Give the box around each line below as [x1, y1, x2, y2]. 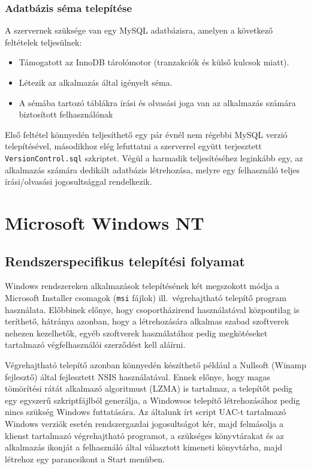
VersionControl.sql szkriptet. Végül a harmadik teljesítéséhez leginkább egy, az [5, 151, 303, 164]
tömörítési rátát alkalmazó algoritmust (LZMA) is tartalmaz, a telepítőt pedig [5, 382, 293, 395]
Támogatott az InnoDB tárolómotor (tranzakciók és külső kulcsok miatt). [19, 56, 289, 68]
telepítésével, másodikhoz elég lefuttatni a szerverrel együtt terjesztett [5, 140, 262, 152]
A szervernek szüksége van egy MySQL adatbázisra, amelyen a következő [5, 24, 273, 37]
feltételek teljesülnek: [5, 35, 82, 48]
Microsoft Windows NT [5, 211, 204, 235]
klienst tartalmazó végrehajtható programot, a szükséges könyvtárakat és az [5, 429, 284, 441]
